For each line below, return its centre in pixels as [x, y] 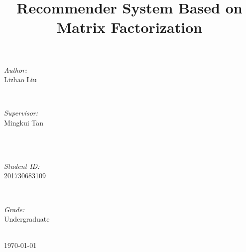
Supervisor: [21, 113]
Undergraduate [27, 219]
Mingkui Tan [24, 122]
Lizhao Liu [20, 79]
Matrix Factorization [129, 27]
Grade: [14, 209]
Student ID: [22, 166]
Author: [16, 69]
